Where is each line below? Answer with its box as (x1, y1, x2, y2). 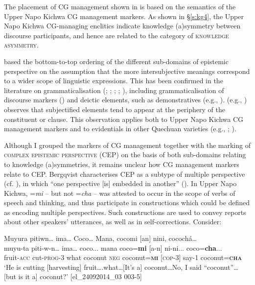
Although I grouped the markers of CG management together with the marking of (4, 140, 251, 150)
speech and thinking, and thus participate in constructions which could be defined (4, 197, 250, 208)
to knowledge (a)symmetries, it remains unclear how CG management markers (4, 159, 239, 169)
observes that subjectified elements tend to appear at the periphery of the (4, 104, 225, 114)
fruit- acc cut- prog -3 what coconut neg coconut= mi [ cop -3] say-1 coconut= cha (4, 252, 242, 262)
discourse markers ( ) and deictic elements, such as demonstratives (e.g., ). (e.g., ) (4, 95, 247, 105)
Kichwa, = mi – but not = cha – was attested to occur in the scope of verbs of (4, 188, 235, 198)
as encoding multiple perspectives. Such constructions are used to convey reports (4, 207, 246, 217)
